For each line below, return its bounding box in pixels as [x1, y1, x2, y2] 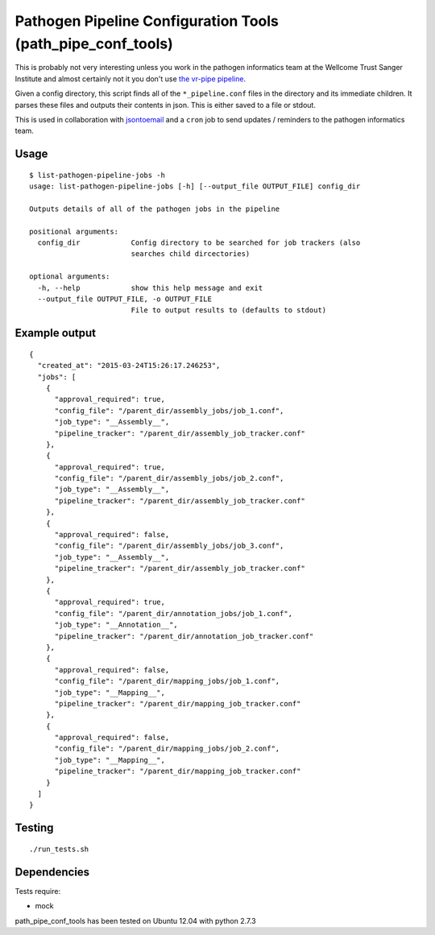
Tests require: [14, 886, 60, 896]
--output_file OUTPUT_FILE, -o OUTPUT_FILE [37, 295, 213, 304]
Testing [14, 821, 54, 835]
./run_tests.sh [29, 844, 89, 854]
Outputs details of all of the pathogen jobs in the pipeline [29, 204, 280, 213]
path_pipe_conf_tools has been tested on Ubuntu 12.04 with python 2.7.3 [14, 916, 257, 925]
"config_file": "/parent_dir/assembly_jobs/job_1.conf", [54, 406, 284, 415]
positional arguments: [29, 226, 119, 236]
